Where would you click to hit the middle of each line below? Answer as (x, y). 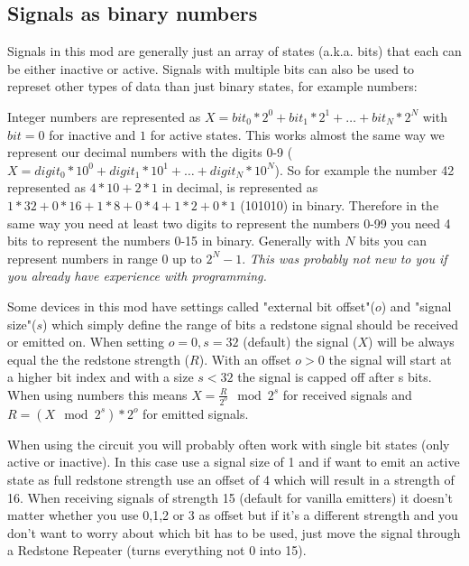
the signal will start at (390, 359)
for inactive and (92, 134)
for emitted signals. (196, 413)
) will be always (411, 342)
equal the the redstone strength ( (99, 359)
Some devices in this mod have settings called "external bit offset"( (191, 306)
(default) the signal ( (300, 342)
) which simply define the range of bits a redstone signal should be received (251, 324)
